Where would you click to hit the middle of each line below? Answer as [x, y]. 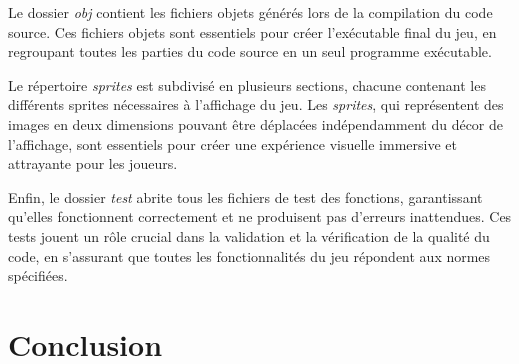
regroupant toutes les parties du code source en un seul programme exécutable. [250, 51]
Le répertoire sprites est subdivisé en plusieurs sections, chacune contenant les [247, 84]
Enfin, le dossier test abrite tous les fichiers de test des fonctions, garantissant [245, 196]
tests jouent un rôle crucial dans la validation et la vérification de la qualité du [249, 235]
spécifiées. [38, 275]
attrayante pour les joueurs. [93, 163]
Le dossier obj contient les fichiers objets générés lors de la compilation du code [250, 12]
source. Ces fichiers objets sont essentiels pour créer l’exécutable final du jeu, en [252, 31]
